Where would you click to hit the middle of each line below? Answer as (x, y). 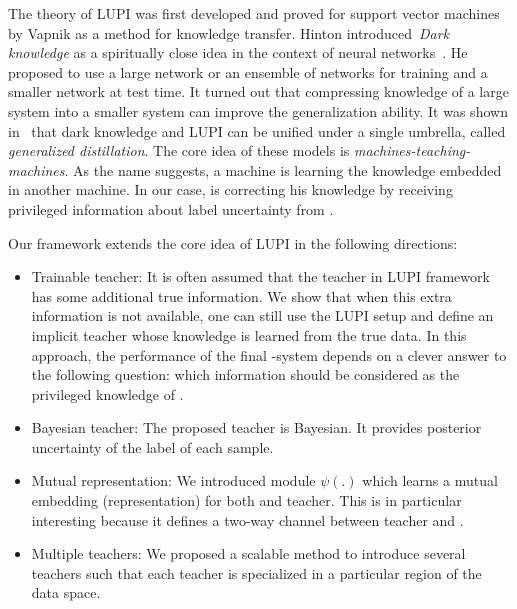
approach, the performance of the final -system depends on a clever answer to (269, 354)
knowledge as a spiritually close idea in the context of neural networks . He (238, 52)
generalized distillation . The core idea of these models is (179, 150)
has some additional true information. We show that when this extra (241, 295)
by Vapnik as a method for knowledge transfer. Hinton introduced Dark (229, 32)
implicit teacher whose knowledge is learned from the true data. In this (249, 334)
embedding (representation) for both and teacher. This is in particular (246, 500)
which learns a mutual (430, 480)
